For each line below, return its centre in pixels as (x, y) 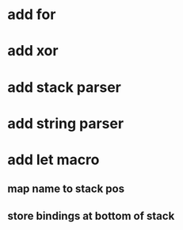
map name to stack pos (66, 189)
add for (32, 15)
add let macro (53, 159)
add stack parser (65, 87)
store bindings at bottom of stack (91, 216)
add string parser (66, 123)
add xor (33, 51)
